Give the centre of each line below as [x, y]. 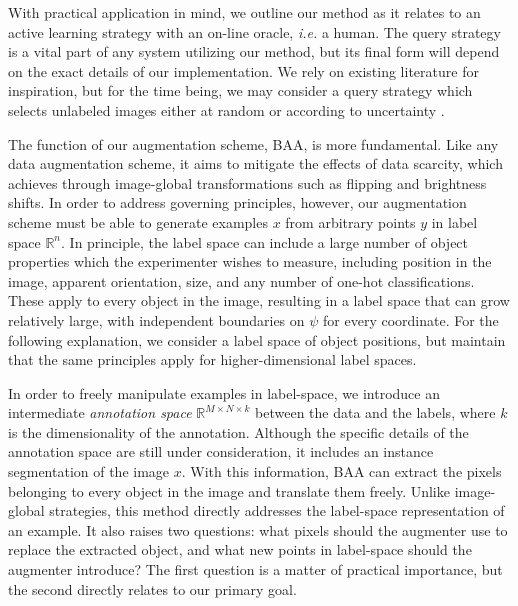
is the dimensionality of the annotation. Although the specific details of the [238, 431]
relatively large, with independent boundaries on [156, 319]
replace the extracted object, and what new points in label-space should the [240, 549]
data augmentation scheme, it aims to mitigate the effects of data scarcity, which [255, 163]
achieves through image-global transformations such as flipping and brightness [247, 182]
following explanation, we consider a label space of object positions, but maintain [257, 339]
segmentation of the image [89, 471]
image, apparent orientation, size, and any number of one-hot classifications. [241, 280]
